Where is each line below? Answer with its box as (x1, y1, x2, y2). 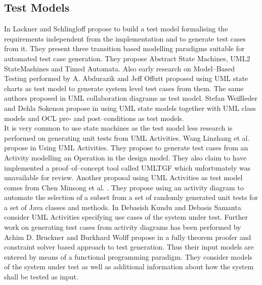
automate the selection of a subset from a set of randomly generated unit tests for (4, 192, 258, 202)
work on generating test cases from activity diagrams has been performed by (4, 222, 241, 232)
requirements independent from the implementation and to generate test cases (4, 33, 246, 44)
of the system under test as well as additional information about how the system (4, 261, 254, 272)
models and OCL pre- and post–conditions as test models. (4, 112, 184, 123)
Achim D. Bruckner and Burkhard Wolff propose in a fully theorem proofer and (4, 231, 251, 242)
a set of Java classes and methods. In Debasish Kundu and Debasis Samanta (4, 201, 241, 212)
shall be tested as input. (4, 271, 78, 282)
